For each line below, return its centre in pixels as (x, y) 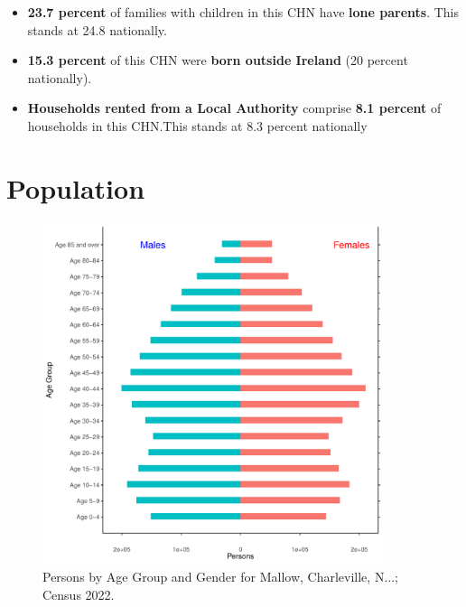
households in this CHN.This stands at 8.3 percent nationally (197, 125)
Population (76, 187)
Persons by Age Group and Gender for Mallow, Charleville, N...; (220, 577)
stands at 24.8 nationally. (97, 29)
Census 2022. (79, 594)
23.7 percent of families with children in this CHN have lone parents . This (243, 12)
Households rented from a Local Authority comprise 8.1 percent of (234, 108)
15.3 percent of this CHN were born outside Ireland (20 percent (218, 60)
